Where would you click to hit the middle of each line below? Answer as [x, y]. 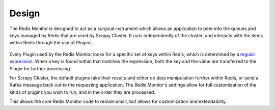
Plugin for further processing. [40, 68]
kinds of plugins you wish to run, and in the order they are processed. [82, 92]
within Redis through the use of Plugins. [51, 43]
